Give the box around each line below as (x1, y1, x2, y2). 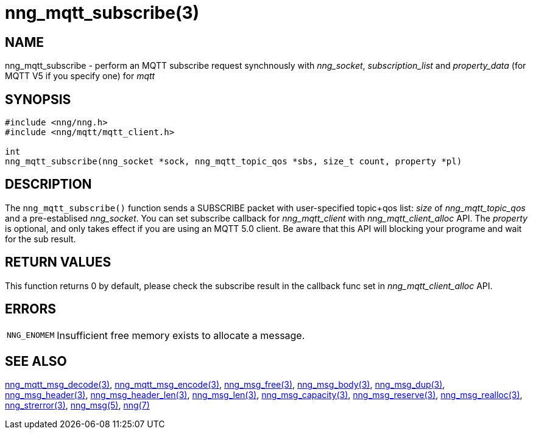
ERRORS (5, 301, 57, 317)
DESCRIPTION (5, 177, 92, 192)
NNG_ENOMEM (7, 331, 55, 340)
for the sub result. (5, 233, 76, 244)
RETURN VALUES (5, 254, 111, 270)
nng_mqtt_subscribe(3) (5, 2, 200, 23)
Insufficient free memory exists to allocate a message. (57, 329, 305, 341)
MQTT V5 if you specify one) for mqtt (5, 71, 155, 82)
